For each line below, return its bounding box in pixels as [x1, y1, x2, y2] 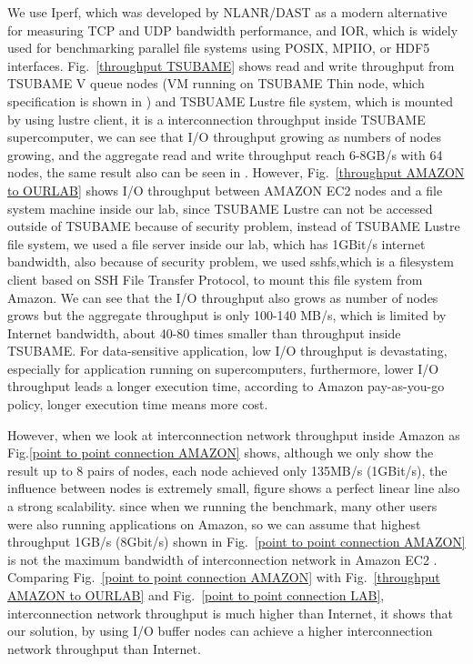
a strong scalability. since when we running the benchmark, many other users [7, 497, 438, 516]
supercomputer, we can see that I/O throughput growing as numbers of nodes [7, 127, 441, 146]
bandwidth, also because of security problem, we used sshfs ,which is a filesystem [7, 252, 454, 271]
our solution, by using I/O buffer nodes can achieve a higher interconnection [7, 621, 433, 640]
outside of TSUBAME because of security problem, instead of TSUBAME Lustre [7, 216, 460, 236]
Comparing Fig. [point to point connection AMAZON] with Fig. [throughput [7, 568, 440, 587]
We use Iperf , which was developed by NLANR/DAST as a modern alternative [7, 3, 448, 21]
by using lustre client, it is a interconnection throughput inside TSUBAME [7, 109, 426, 128]
